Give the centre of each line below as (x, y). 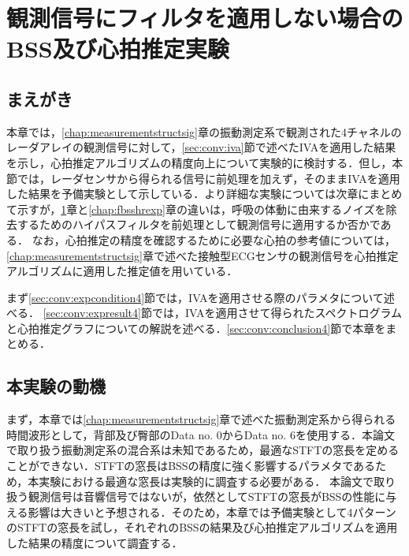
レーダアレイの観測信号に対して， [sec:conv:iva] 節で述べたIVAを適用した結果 (201, 147)
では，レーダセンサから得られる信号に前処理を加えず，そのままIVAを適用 (208, 178)
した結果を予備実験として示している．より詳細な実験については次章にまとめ (204, 194)
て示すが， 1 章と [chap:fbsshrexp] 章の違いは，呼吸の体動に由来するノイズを (196, 209)
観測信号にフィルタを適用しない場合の (205, 18)
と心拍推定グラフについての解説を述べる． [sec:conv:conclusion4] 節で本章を (196, 328)
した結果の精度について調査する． (95, 543)
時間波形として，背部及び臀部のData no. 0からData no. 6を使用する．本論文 (201, 434)
